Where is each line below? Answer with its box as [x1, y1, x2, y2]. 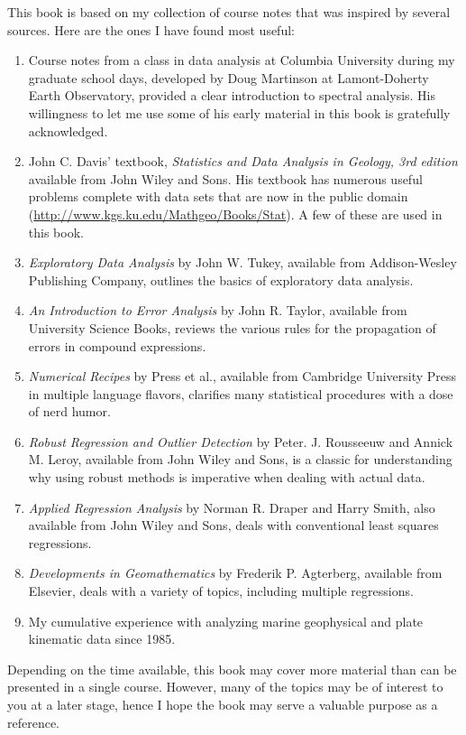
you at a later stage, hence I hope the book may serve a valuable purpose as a [7, 695, 438, 713]
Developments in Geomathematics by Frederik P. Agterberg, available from [28, 563, 443, 582]
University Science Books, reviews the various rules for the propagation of [28, 318, 436, 337]
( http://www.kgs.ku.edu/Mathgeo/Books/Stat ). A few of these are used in [28, 204, 443, 223]
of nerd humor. [28, 402, 111, 421]
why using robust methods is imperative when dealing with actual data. [28, 468, 425, 487]
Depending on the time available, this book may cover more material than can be [7, 659, 457, 678]
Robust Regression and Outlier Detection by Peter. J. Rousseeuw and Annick [28, 432, 453, 451]
